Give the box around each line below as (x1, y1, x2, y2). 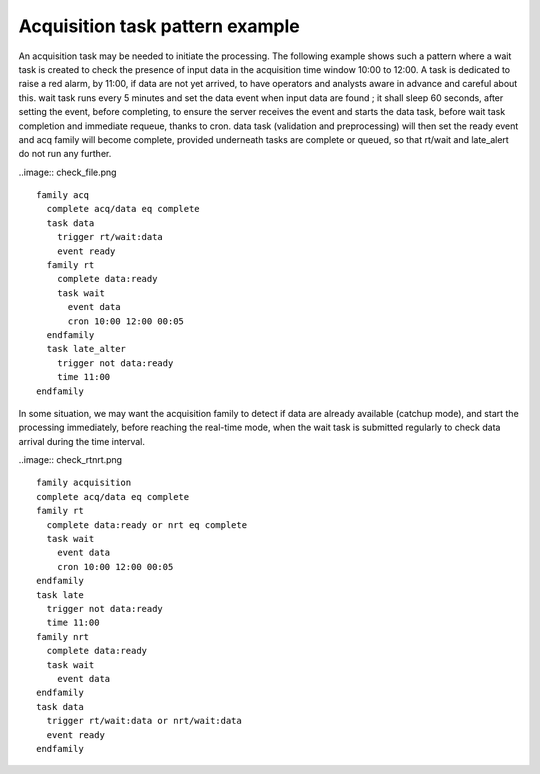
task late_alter (46, 343, 127, 355)
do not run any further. (18, 148, 112, 160)
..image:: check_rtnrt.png (18, 454, 123, 466)
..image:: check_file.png (18, 166, 117, 178)
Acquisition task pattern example (18, 15, 300, 37)
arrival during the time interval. (18, 435, 145, 447)
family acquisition (36, 477, 132, 489)
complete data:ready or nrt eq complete (46, 519, 248, 530)
